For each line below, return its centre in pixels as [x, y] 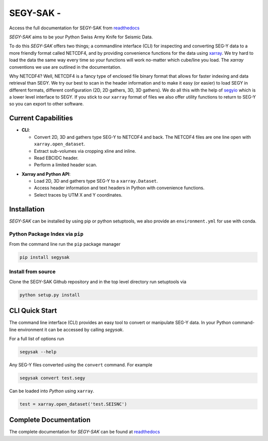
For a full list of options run [37, 338]
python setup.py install [50, 295]
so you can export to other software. [46, 104]
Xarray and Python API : [46, 174]
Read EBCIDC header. [56, 158]
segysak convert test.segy [52, 378]
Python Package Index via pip [46, 234]
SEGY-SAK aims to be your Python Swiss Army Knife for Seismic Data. [81, 37]
